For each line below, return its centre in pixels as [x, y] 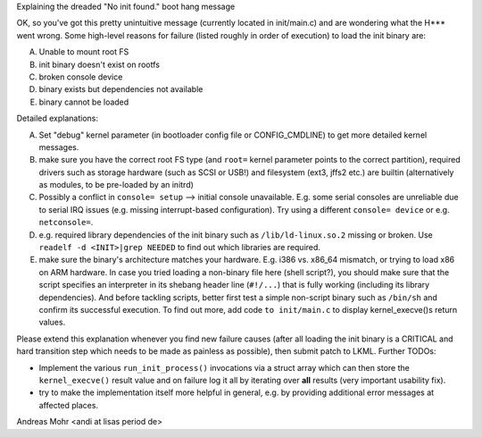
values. [52, 323]
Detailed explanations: [57, 118]
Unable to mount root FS [84, 52]
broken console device [81, 77]
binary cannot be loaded [84, 102]
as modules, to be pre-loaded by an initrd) [116, 185]
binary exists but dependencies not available [121, 89]
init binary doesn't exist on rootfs [100, 64]
